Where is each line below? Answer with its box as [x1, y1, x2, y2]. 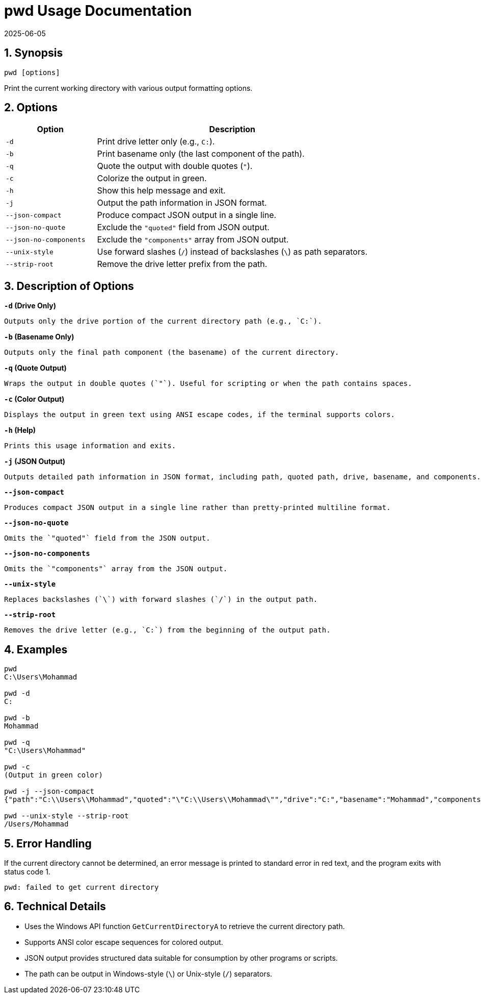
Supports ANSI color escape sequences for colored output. [24, 937, 223, 946]
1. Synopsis [4, 46, 63, 60]
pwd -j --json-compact [4, 787, 95, 796]
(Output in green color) [4, 771, 103, 780]
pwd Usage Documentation [4, 2, 192, 19]
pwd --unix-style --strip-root [4, 812, 129, 820]
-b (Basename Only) [4, 332, 74, 342]
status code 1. [4, 867, 50, 876]
